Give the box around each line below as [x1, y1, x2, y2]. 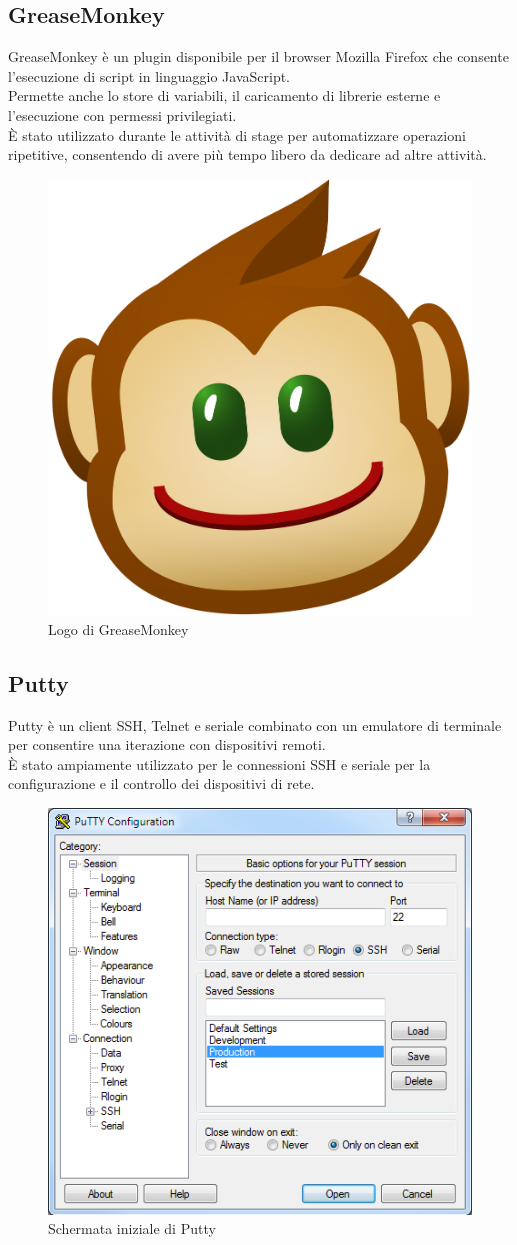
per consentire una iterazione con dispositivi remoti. [8, 734, 326, 755]
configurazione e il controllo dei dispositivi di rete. [8, 773, 315, 794]
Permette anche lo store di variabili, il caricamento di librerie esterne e [8, 85, 441, 106]
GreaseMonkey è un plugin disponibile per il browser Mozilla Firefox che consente [8, 46, 509, 67]
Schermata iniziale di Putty [48, 1218, 216, 1239]
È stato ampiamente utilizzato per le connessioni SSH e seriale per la [8, 753, 431, 774]
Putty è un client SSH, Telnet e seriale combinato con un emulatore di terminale [8, 714, 502, 735]
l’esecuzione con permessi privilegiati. [8, 104, 237, 125]
